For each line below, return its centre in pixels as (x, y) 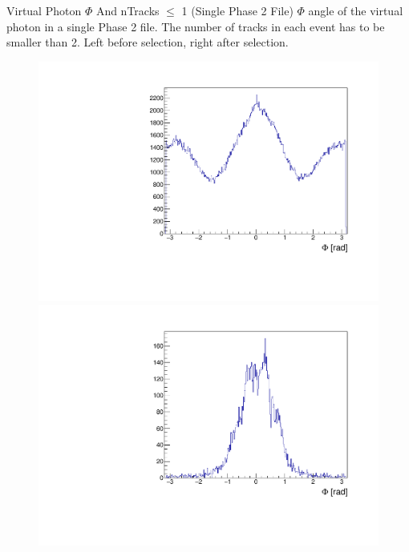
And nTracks (128, 10)
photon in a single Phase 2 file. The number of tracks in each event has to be (196, 26)
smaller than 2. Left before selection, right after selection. (148, 42)
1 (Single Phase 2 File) (237, 10)
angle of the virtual (356, 10)
